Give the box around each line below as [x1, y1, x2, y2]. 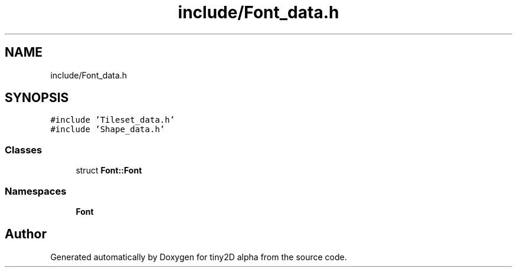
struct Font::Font [76, 165, 142, 176]
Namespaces [5, 185, 67, 197]
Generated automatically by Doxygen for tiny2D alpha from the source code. [50, 251, 347, 262]
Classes [5, 143, 42, 156]
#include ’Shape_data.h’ [50, 124, 165, 135]
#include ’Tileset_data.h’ [50, 115, 175, 125]
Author [5, 227, 47, 242]
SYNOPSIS [5, 90, 69, 106]
